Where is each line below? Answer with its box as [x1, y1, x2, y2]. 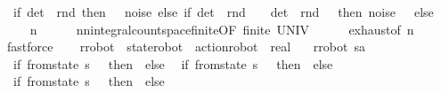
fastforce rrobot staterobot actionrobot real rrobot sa [6, 37, 365, 56]
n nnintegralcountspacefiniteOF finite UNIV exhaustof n [29, 19, 414, 38]
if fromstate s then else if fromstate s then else [12, 54, 333, 73]
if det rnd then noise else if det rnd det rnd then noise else [12, 3, 434, 20]
